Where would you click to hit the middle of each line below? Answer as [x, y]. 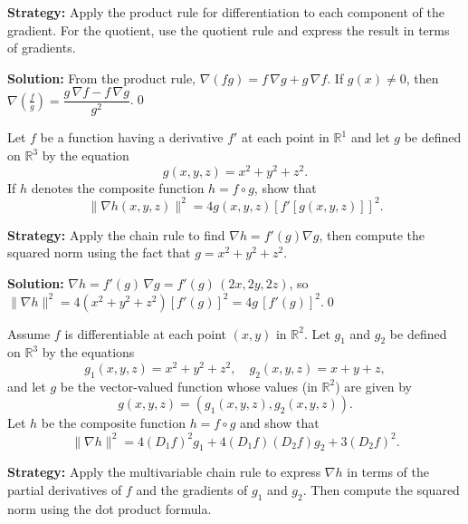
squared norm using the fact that [99, 252]
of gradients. [42, 48]
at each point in [286, 137]
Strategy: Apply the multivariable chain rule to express [164, 472]
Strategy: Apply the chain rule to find [116, 234]
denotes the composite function [118, 187]
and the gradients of [192, 489]
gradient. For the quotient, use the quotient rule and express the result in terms [229, 29]
